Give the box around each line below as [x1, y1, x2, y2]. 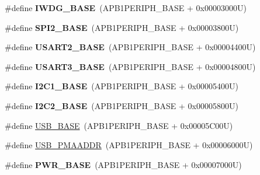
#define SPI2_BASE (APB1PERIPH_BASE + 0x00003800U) [5, 21, 239, 33]
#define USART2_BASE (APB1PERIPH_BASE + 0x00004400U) [5, 41, 256, 53]
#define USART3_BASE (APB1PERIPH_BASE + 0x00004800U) [5, 60, 256, 72]
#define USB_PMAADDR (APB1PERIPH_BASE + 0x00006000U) [5, 139, 253, 151]
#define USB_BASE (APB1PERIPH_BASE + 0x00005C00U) [5, 119, 233, 131]
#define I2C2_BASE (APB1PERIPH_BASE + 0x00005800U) [5, 99, 238, 111]
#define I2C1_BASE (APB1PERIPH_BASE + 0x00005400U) [5, 80, 238, 92]
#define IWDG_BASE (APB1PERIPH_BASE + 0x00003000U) [5, 2, 247, 13]
